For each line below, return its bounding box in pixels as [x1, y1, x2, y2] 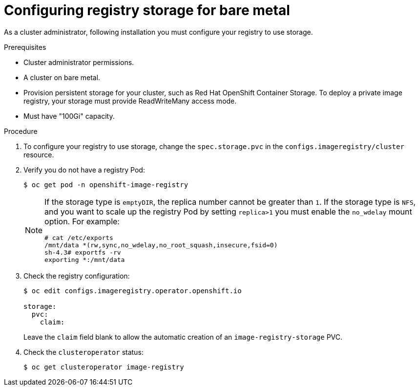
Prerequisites [4, 43, 46, 51]
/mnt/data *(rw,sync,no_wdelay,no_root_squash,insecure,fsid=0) [44, 241, 278, 249]
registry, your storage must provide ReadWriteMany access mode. [23, 96, 237, 105]
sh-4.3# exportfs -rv [44, 248, 121, 256]
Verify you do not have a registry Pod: [23, 165, 145, 174]
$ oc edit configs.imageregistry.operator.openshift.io [23, 286, 242, 295]
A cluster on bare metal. [23, 73, 101, 82]
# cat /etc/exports [44, 234, 113, 241]
